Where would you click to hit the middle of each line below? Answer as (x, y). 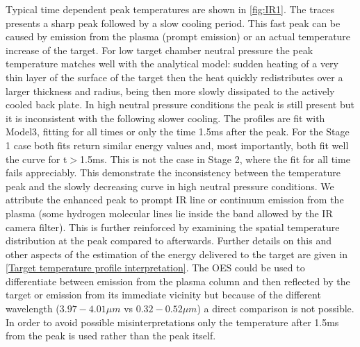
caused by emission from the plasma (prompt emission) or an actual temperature (178, 36)
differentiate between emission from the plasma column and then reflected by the (178, 281)
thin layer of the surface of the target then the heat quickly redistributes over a (174, 77)
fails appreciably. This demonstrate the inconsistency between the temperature (173, 172)
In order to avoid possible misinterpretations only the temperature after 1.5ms (172, 322)
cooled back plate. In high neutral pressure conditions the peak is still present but (180, 104)
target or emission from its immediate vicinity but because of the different (163, 295)
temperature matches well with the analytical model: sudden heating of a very (172, 64)
